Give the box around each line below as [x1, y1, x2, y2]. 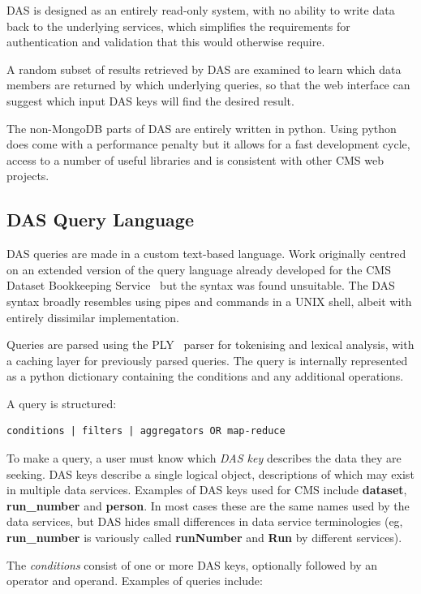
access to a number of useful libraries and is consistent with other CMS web [6, 151, 384, 168]
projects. [6, 167, 49, 184]
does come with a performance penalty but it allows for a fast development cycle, [6, 136, 410, 153]
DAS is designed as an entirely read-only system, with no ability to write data [6, 2, 395, 18]
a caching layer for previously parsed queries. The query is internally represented [6, 351, 408, 368]
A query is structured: [6, 394, 117, 411]
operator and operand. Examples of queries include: [6, 572, 263, 589]
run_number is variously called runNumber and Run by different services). [6, 529, 402, 546]
